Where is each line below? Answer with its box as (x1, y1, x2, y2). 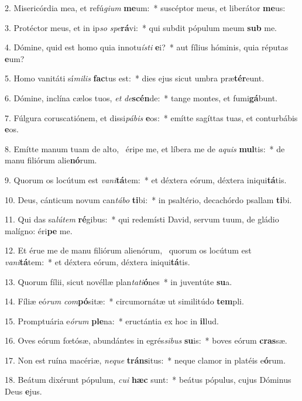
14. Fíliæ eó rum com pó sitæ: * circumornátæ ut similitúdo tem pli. (5, 295, 244, 307)
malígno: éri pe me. (5, 224, 73, 237)
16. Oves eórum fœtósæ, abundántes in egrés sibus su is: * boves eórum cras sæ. (5, 334, 287, 347)
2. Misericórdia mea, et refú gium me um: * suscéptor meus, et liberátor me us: (5, 2, 286, 13)
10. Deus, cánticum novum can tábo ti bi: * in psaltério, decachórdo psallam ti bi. (5, 193, 292, 205)
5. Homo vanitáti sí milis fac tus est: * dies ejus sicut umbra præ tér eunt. (5, 72, 265, 84)
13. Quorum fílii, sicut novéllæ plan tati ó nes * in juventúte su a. (5, 275, 232, 287)
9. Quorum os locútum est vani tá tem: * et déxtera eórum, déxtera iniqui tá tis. (5, 173, 287, 186)
